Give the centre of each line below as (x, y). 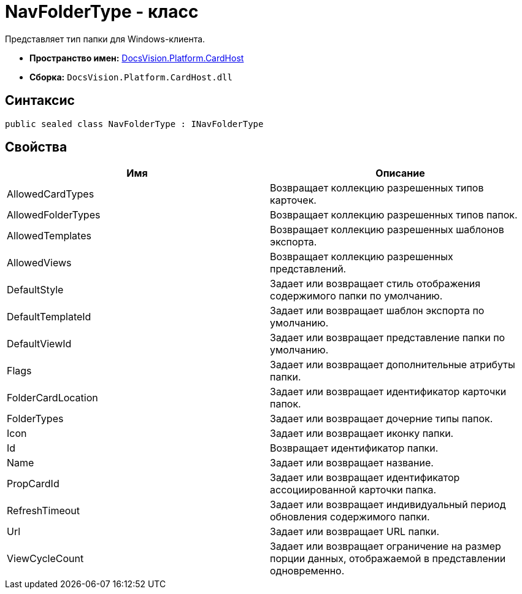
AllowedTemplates (49, 236)
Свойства (36, 147)
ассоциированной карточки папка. (353, 490)
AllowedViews (39, 263)
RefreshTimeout (44, 511)
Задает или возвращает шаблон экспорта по (377, 311)
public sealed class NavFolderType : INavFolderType (134, 124)
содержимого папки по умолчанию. (356, 296)
